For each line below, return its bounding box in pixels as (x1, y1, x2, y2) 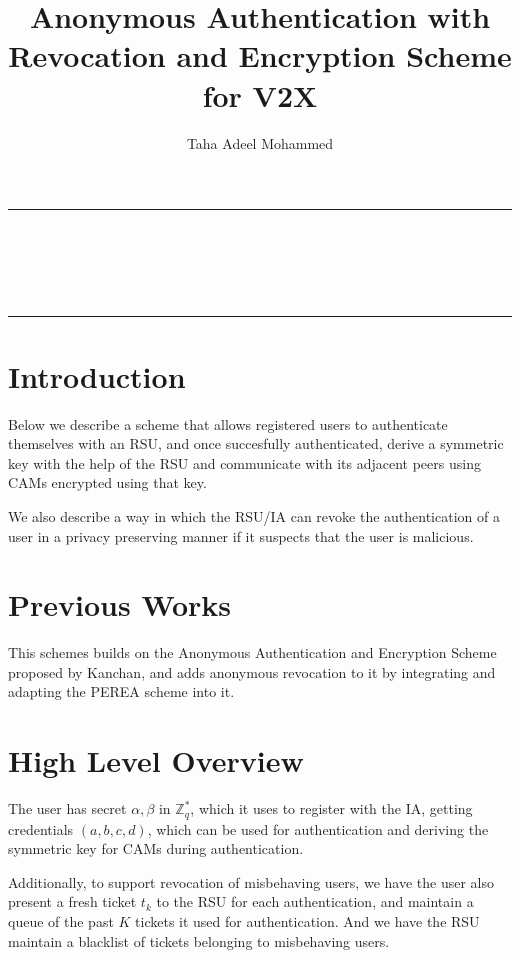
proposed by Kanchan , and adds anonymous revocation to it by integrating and (8, 661, 496, 682)
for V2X (202, 74, 318, 115)
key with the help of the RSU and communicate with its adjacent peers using (8, 452, 481, 473)
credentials (8, 818, 74, 839)
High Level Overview (8, 740, 304, 781)
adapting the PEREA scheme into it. (8, 681, 235, 702)
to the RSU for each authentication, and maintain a (156, 891, 474, 912)
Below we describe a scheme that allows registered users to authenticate (8, 413, 448, 434)
